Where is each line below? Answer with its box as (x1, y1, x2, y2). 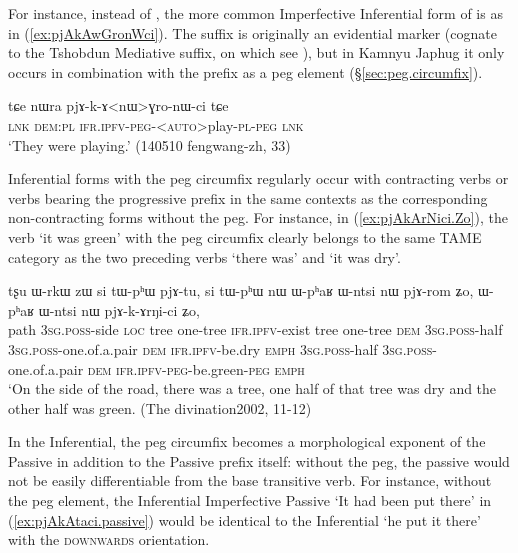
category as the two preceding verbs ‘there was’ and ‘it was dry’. (8, 246, 401, 267)
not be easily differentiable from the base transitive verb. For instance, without (8, 470, 492, 491)
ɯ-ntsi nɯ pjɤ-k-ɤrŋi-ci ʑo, (38, 299, 200, 320)
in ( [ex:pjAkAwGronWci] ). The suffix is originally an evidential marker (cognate (8, 22, 497, 43)
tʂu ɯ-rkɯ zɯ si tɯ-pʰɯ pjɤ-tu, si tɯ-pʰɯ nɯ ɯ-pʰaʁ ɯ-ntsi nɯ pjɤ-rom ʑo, (8, 280, 474, 301)
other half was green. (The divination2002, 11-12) (8, 397, 312, 418)
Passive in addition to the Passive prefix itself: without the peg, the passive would (8, 450, 510, 471)
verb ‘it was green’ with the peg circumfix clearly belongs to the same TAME (8, 226, 482, 247)
